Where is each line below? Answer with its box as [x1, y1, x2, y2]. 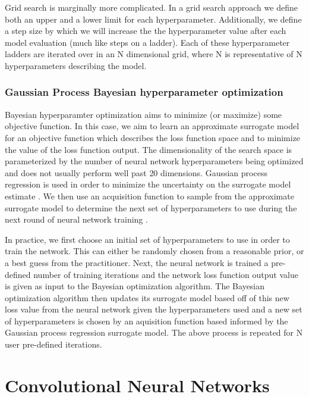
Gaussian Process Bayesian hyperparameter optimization [5, 85, 283, 99]
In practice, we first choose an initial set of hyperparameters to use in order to [5, 233, 290, 245]
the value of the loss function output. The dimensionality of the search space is [5, 143, 292, 155]
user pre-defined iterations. [5, 338, 102, 351]
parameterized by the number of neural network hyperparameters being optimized [5, 155, 304, 167]
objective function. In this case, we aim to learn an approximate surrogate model [5, 120, 299, 132]
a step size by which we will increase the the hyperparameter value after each [5, 24, 286, 37]
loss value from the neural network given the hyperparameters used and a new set [5, 303, 302, 315]
